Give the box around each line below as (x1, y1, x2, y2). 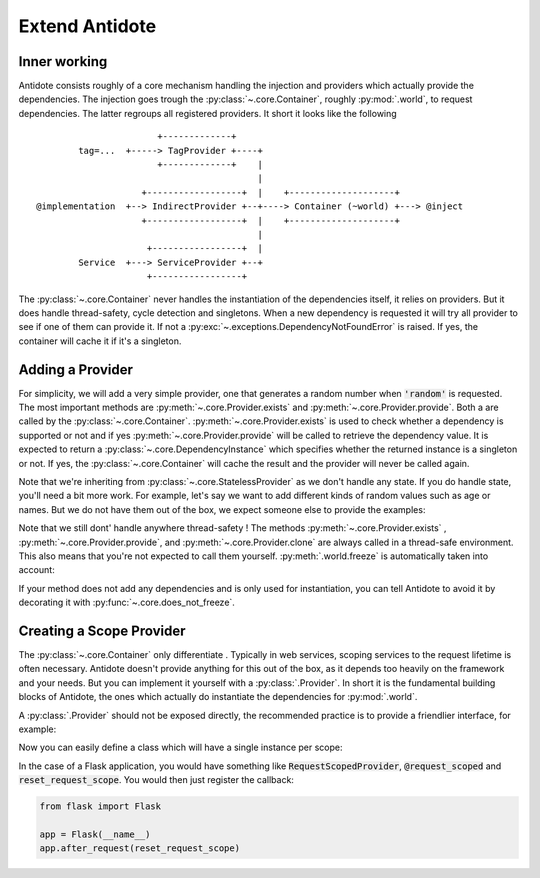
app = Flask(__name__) (39, 828, 151, 840)
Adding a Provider (18, 361, 134, 378)
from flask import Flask (39, 801, 162, 812)
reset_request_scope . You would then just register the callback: (18, 774, 295, 786)
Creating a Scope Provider (18, 622, 186, 639)
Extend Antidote (18, 15, 157, 37)
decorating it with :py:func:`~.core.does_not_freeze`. (18, 596, 235, 609)
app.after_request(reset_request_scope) (39, 843, 240, 854)
